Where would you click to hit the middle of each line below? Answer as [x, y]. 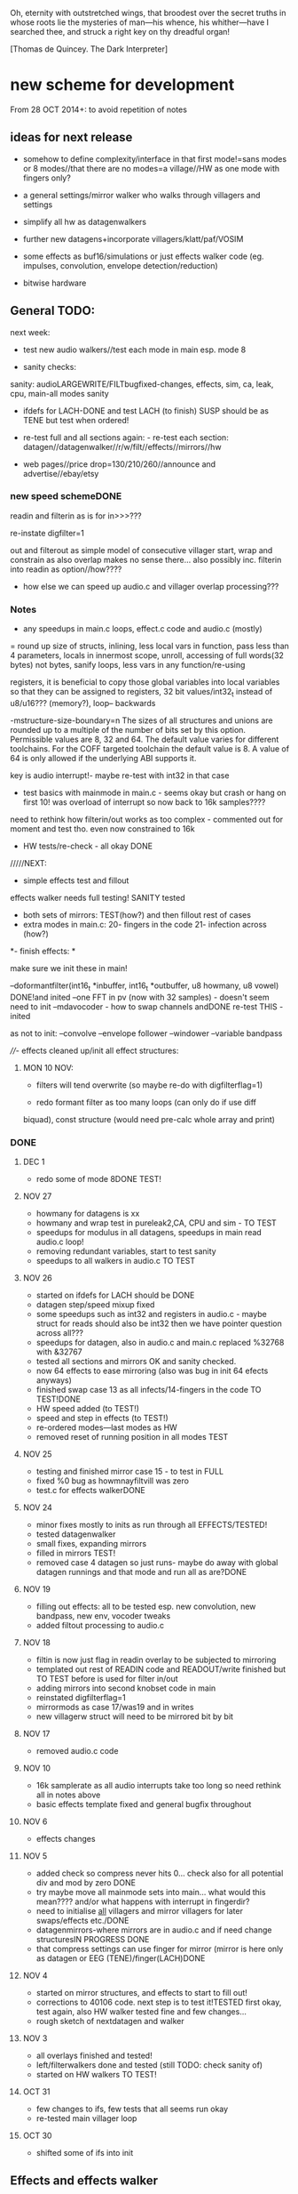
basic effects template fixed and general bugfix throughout [144, 1804]
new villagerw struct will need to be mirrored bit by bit [135, 1716]
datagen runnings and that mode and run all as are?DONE [141, 1572]
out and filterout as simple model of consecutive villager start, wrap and [141, 550]
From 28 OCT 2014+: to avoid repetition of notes [98, 109]
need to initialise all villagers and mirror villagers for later [139, 1911]
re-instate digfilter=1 [47, 533]
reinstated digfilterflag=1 [81, 1698]
